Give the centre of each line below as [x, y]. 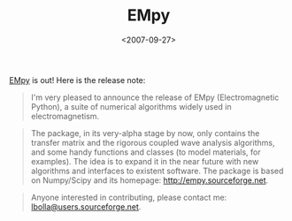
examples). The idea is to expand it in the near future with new [145, 161]
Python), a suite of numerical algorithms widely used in [131, 106]
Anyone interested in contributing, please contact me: [129, 197]
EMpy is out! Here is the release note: [77, 80]
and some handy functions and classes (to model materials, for [146, 152]
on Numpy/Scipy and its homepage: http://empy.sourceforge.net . [150, 180]
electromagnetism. [65, 116]
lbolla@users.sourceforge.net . [86, 206]
